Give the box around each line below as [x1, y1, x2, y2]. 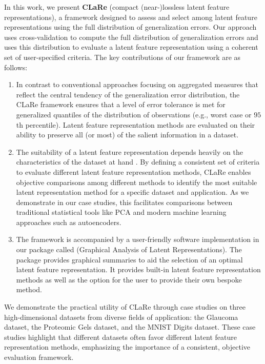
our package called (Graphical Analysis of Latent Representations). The [16, 244, 242, 255]
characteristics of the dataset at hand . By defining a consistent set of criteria [16, 156, 260, 167]
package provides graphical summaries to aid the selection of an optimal [16, 254, 243, 265]
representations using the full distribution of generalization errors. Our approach [4, 22, 257, 32]
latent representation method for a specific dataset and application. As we [16, 187, 249, 197]
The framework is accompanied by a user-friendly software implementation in [16, 234, 259, 245]
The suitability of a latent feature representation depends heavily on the [16, 146, 243, 157]
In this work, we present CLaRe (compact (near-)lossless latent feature [4, 2, 230, 12]
